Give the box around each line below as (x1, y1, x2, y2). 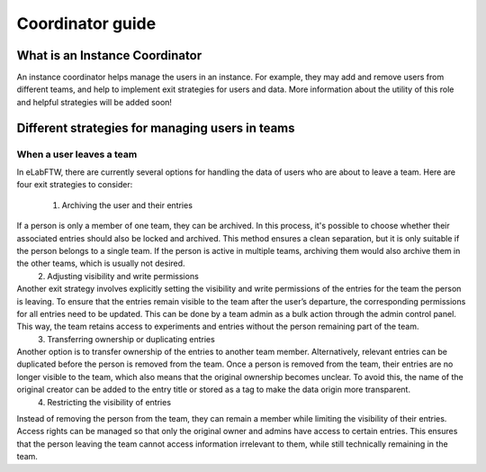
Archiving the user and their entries (61, 199, 193, 211)
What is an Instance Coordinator (16, 48, 202, 63)
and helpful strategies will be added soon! (16, 96, 173, 107)
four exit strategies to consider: (16, 179, 133, 190)
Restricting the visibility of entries (47, 396, 171, 407)
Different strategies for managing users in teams (16, 120, 296, 135)
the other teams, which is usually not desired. (16, 258, 185, 269)
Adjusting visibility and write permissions (47, 270, 200, 281)
